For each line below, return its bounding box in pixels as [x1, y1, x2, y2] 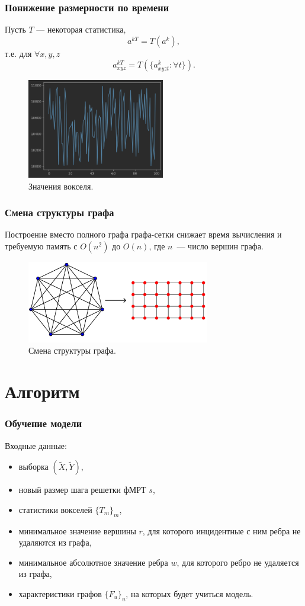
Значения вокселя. [28, 179, 94, 192]
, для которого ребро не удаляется [176, 556, 299, 568]
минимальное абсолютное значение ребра [18, 556, 168, 568]
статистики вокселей [18, 503, 92, 515]
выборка [18, 460, 49, 473]
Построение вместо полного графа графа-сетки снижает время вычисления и [5, 228, 282, 241]
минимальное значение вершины [18, 524, 136, 537]
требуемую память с [5, 240, 78, 252]
